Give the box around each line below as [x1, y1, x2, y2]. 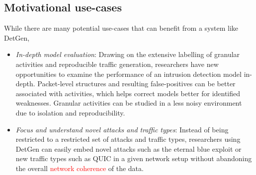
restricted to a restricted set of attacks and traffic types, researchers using [15, 134, 241, 144]
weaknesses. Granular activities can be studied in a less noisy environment [15, 98, 242, 108]
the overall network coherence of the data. [15, 163, 144, 173]
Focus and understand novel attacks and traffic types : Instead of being [15, 124, 229, 134]
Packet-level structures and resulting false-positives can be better [37, 78, 236, 89]
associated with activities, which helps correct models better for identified [15, 88, 241, 98]
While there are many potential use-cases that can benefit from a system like [4, 23, 239, 33]
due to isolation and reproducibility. [15, 107, 125, 117]
